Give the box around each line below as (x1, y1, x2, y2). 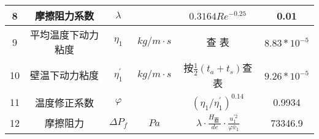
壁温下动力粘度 (29, 68, 99, 83)
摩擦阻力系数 (34, 9, 94, 23)
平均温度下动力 (29, 28, 99, 42)
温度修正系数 (34, 95, 94, 110)
